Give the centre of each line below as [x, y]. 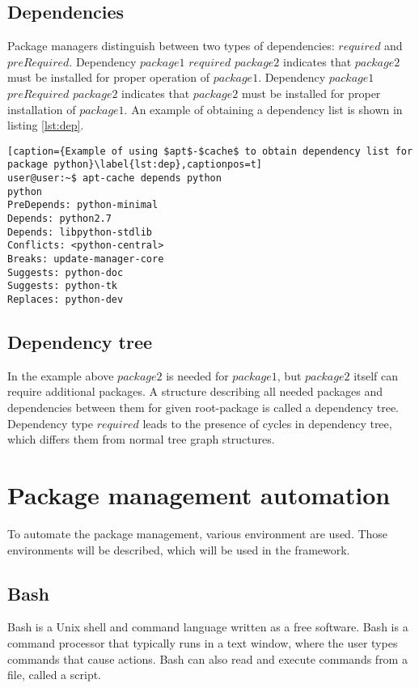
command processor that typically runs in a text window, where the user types [203, 642]
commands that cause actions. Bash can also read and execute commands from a [207, 658]
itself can [376, 375]
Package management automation [199, 495]
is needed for [197, 375]
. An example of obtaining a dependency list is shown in [263, 109]
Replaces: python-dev [66, 299]
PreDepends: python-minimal [83, 205]
